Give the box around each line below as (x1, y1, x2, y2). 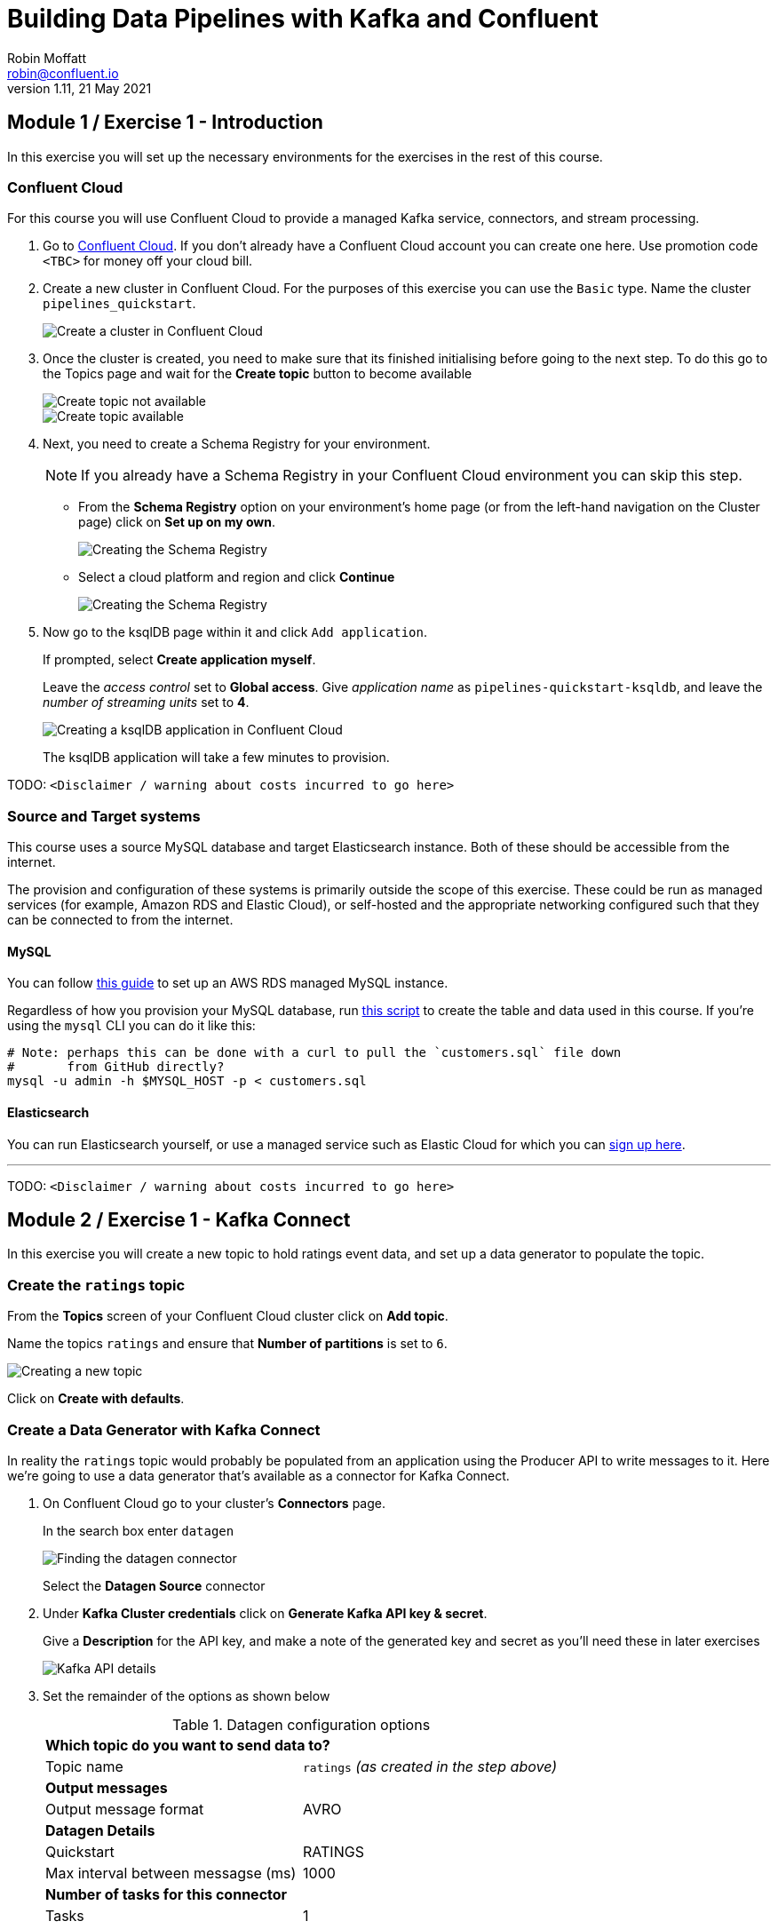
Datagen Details (45, 1821, 155, 1839)
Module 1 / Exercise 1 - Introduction (7, 111, 323, 134)
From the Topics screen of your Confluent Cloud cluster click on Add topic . (7, 1308, 449, 1324)
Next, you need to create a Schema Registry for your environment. (43, 436, 431, 452)
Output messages (45, 1778, 168, 1797)
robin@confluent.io (7, 65, 119, 81)
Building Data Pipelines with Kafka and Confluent (7, 4, 599, 34)
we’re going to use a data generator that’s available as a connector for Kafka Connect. (7, 1467, 510, 1483)
